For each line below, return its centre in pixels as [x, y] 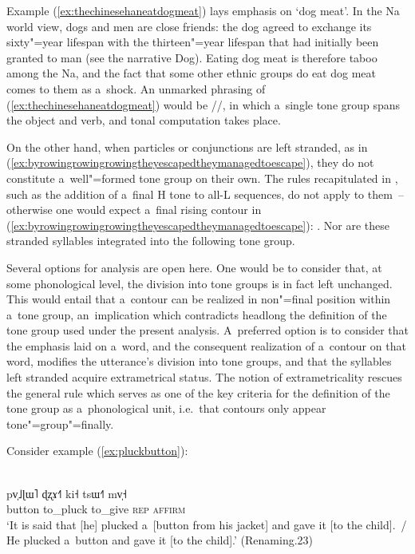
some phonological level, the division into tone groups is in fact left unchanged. [200, 283]
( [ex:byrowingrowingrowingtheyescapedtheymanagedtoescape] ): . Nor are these [198, 225]
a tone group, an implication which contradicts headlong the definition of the [197, 314]
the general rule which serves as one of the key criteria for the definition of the [198, 392]
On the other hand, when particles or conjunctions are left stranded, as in [187, 146]
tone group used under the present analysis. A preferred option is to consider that [207, 330]
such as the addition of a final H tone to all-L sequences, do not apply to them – [205, 194]
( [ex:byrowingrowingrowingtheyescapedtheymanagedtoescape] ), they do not [190, 162]
